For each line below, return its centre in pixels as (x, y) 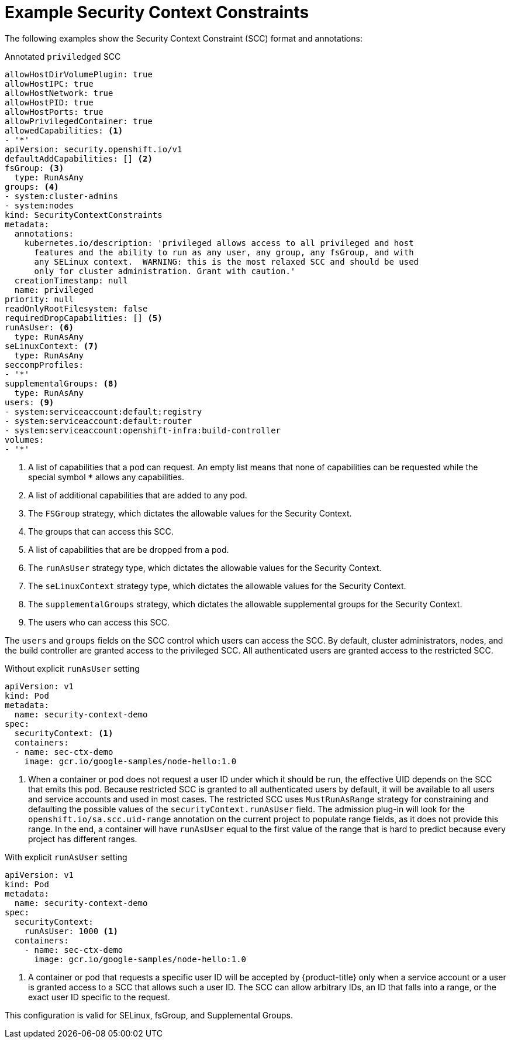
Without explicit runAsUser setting (72, 668)
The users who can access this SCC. (99, 622)
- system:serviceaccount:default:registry (103, 411)
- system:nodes (39, 205)
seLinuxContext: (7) (52, 346)
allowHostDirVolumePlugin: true (79, 74)
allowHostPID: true (49, 102)
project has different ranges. (83, 839)
